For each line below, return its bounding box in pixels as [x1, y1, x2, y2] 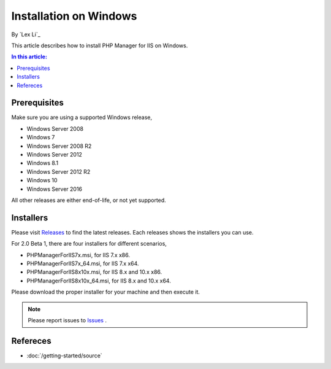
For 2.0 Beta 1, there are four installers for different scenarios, [11, 240, 167, 247]
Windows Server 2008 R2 [26, 142, 92, 150]
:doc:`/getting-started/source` [26, 352, 102, 359]
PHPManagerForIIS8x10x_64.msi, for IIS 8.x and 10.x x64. [26, 277, 171, 284]
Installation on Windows [11, 9, 137, 23]
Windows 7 [26, 134, 55, 141]
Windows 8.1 [26, 160, 58, 167]
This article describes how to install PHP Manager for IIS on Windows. [11, 42, 188, 49]
